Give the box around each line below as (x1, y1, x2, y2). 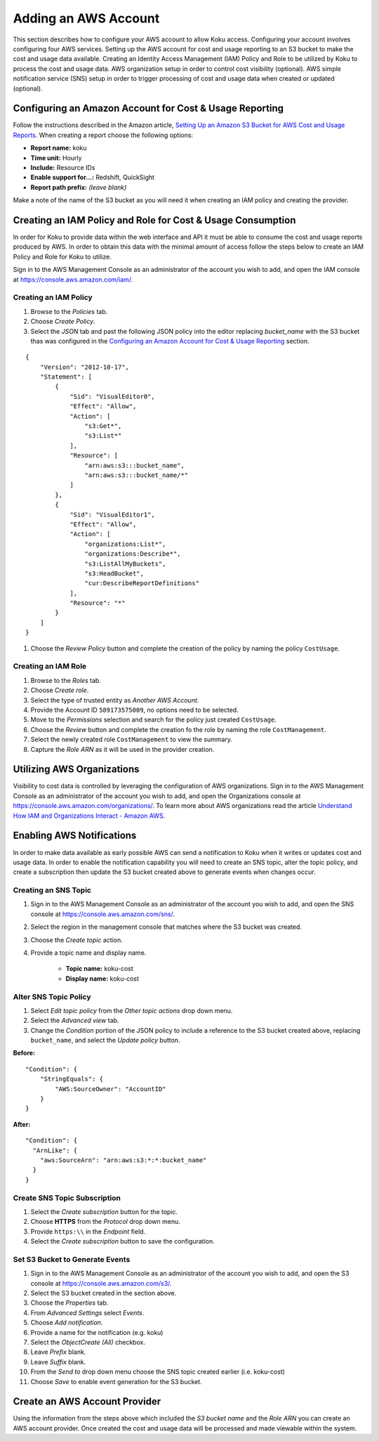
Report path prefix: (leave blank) (30, 183, 127, 191)
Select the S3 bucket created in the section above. (30, 1289, 177, 1297)
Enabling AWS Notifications (13, 830, 137, 842)
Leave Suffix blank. (30, 1357, 86, 1366)
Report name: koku (30, 144, 87, 152)
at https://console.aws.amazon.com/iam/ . (13, 275, 133, 284)
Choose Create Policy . (30, 317, 95, 326)
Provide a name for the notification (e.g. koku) (30, 1328, 164, 1336)
